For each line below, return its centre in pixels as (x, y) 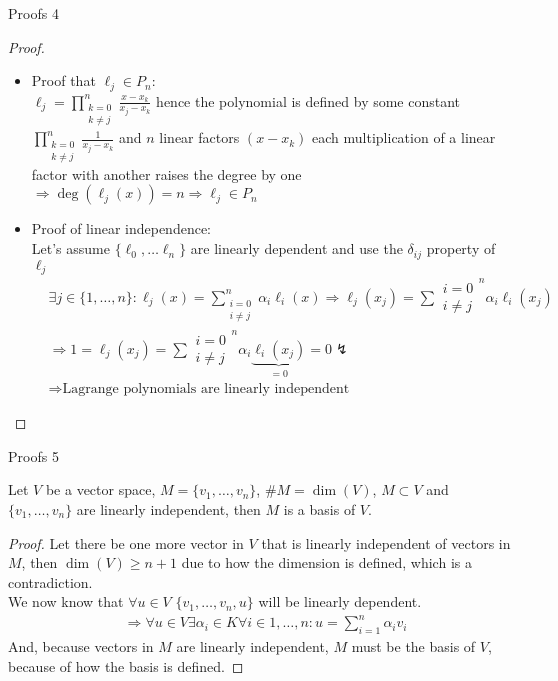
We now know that (66, 601)
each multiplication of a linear (404, 137)
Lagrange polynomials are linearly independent (206, 389)
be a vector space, (100, 489)
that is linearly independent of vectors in (386, 542)
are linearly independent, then (168, 508)
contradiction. (50, 581)
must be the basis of (413, 646)
